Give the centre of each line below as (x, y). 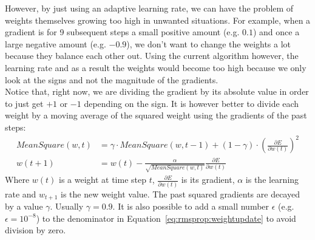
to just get (24, 103)
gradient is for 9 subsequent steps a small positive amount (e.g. (122, 32)
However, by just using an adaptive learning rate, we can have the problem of (149, 8)
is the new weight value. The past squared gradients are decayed (180, 194)
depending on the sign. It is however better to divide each (191, 103)
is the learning (272, 180)
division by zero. (36, 230)
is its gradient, (208, 180)
